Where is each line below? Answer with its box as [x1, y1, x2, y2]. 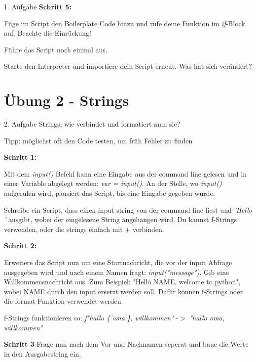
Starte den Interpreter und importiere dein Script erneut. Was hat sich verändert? [4, 61, 252, 71]
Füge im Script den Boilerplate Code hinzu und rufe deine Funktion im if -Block [4, 18, 245, 28]
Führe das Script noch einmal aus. [4, 44, 108, 54]
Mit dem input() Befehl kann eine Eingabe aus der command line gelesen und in [4, 168, 247, 179]
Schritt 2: [4, 240, 37, 251]
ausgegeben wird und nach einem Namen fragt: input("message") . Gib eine [4, 267, 229, 277]
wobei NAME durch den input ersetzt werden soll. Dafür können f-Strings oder [4, 286, 243, 296]
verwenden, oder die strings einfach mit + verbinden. [4, 224, 164, 234]
